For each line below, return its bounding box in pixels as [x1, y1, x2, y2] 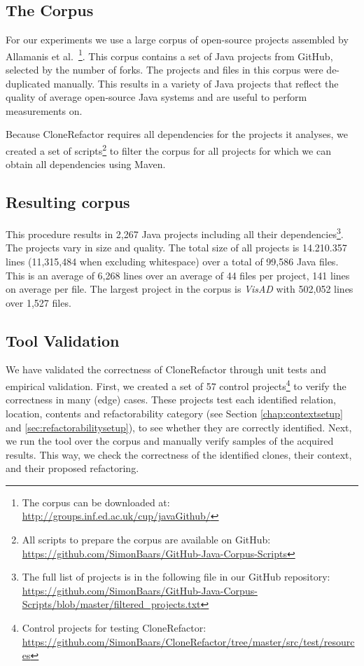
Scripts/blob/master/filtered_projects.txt [22, 597, 201, 611]
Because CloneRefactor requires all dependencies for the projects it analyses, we [6, 127, 349, 141]
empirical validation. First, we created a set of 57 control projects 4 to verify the [6, 377, 346, 393]
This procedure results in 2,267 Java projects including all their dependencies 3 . [6, 225, 344, 241]
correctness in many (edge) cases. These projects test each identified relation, [6, 392, 336, 407]
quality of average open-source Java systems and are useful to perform [6, 90, 307, 104]
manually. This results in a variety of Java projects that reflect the [53, 76, 339, 90]
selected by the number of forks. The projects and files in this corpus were [6, 62, 323, 77]
